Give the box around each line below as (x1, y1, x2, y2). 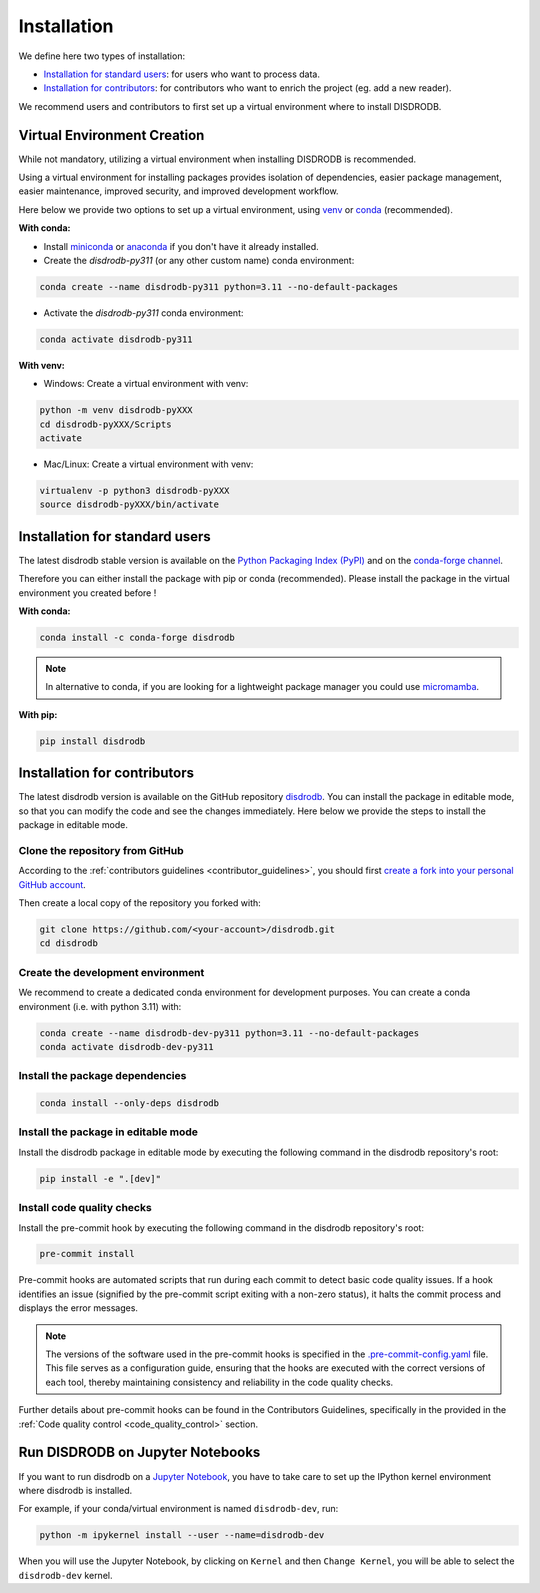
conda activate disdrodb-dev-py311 (39, 1041, 214, 1052)
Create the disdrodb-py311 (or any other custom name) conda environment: (43, 254, 355, 266)
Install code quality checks (18, 1201, 152, 1215)
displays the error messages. (18, 1302, 139, 1314)
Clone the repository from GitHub (18, 843, 184, 857)
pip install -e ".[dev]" (39, 1173, 162, 1184)
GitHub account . (18, 878, 87, 890)
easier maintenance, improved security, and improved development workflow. (18, 185, 339, 197)
